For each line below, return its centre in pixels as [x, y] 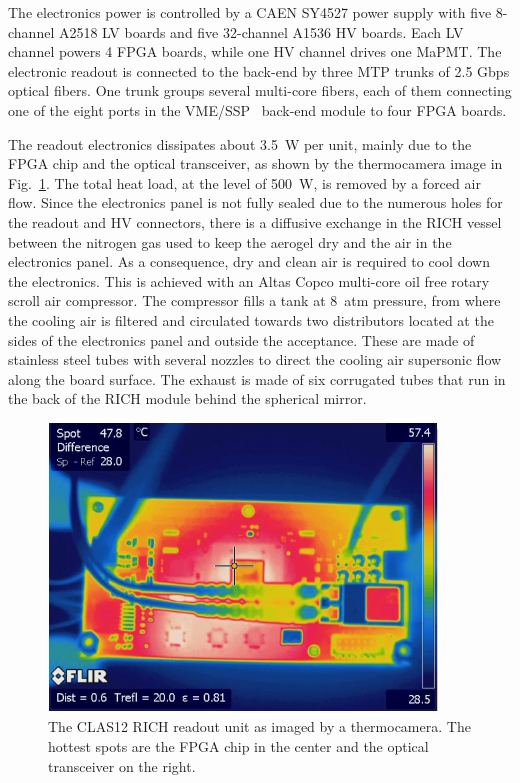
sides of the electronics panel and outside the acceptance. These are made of [241, 339]
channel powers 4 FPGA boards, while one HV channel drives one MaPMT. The [255, 51]
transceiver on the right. [122, 765]
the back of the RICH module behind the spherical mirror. [187, 398]
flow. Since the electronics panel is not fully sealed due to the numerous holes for [255, 202]
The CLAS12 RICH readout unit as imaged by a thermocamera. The [259, 726]
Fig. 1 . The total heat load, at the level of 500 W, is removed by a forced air [244, 182]
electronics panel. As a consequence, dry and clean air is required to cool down [249, 261]
